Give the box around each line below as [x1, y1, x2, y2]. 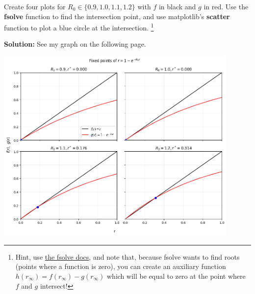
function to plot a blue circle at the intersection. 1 [4, 21, 154, 32]
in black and [158, 1, 196, 11]
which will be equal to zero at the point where [107, 270, 246, 281]
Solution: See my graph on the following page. [4, 39, 146, 49]
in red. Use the [204, 1, 249, 11]
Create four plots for [4, 1, 66, 11]
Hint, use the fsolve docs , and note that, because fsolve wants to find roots [15, 251, 240, 262]
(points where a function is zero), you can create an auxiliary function [15, 261, 226, 271]
